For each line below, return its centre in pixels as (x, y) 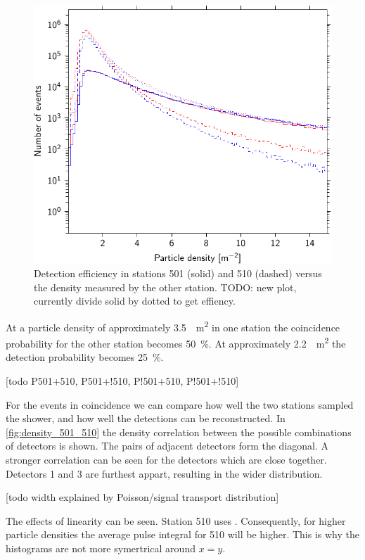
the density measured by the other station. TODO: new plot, (165, 287)
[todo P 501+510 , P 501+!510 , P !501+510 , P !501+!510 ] (122, 381)
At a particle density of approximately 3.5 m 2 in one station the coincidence (173, 326)
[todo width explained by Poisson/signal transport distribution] (142, 497)
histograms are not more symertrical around (101, 548)
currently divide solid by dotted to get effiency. (135, 301)
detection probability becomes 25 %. (85, 357)
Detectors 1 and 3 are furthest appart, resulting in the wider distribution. (164, 473)
